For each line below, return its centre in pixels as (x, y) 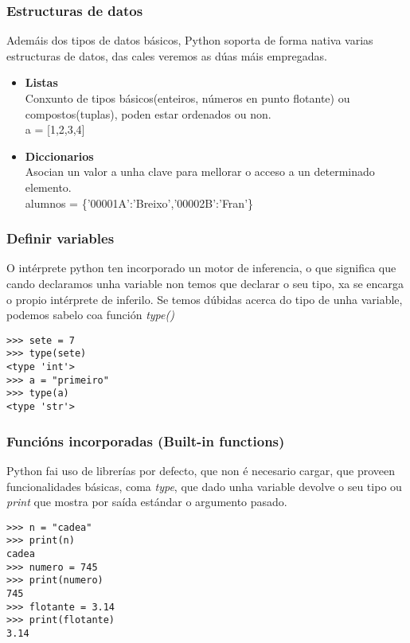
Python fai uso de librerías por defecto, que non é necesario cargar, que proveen (201, 470)
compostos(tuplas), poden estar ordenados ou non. (148, 113)
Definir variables (61, 238)
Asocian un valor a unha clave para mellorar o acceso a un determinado (200, 171)
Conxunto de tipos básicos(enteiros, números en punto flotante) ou (187, 98)
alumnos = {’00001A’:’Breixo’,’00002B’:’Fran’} (139, 203)
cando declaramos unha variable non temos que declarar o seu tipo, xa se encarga (205, 283)
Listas (41, 82)
